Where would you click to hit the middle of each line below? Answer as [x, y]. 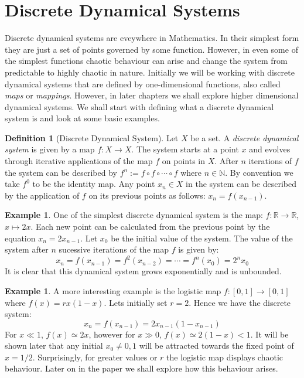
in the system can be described [241, 184]
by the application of [42, 195]
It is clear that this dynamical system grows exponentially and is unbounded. [143, 271]
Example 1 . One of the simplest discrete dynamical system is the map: [134, 215]
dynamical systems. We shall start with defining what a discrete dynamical [139, 106]
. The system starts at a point [185, 149]
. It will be [269, 334]
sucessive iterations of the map [114, 249]
